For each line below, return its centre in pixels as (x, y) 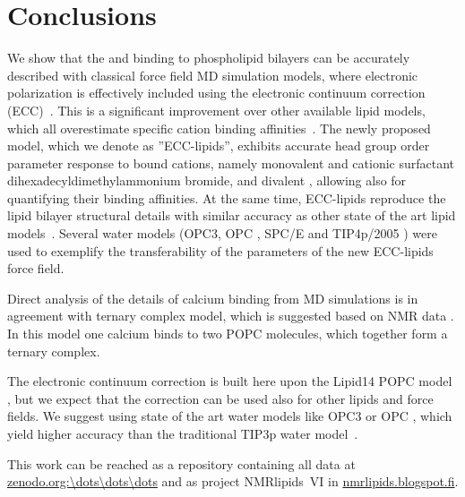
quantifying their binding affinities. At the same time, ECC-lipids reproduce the (227, 197)
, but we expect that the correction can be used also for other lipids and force (220, 398)
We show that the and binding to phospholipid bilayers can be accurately (209, 58)
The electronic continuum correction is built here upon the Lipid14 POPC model (230, 381)
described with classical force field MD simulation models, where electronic (213, 75)
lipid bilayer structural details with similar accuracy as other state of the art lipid (232, 215)
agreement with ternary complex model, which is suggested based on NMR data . (231, 316)
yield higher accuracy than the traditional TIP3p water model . (183, 433)
